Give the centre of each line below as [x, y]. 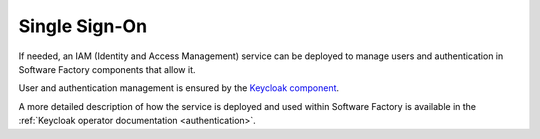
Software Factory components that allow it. [107, 69]
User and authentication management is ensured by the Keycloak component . [179, 88]
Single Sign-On [83, 26]
